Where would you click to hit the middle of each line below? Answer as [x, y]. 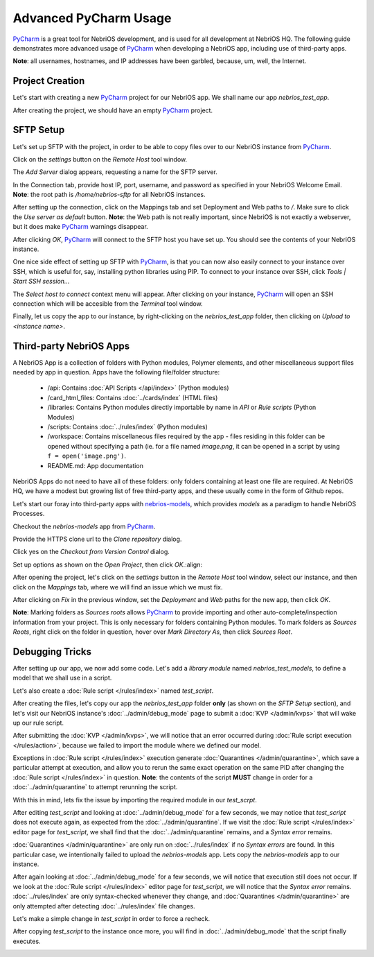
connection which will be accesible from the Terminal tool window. [108, 304]
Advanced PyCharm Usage [92, 18]
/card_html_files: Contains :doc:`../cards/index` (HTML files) [133, 397]
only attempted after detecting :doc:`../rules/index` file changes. [104, 906]
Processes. [29, 514]
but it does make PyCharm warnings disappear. [80, 227]
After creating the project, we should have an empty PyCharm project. [113, 110]
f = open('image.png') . [87, 456]
